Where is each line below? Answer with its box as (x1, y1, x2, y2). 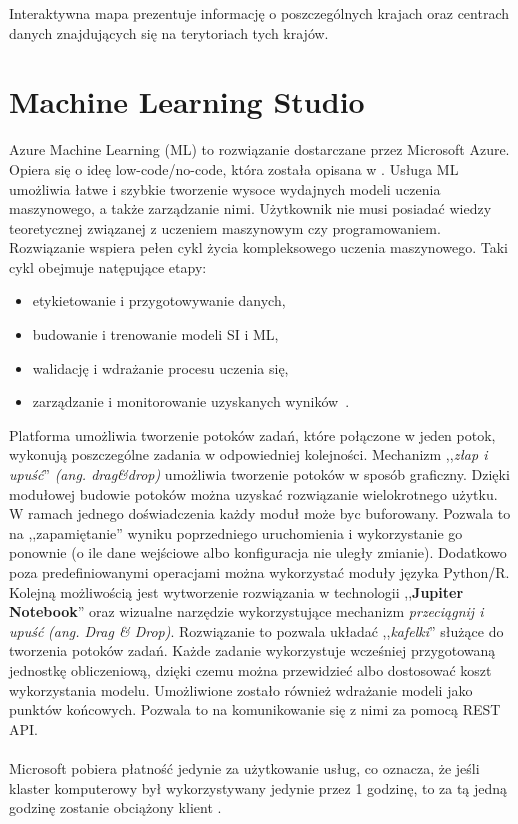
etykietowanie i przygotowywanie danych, (32, 290, 286, 311)
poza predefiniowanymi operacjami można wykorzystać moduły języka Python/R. (9, 562, 510, 582)
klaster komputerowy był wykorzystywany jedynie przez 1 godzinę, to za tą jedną (9, 777, 508, 798)
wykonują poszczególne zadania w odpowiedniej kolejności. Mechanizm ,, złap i (9, 444, 488, 465)
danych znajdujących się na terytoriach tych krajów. (9, 22, 329, 43)
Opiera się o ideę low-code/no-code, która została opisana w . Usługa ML (9, 158, 459, 179)
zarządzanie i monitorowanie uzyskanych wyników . (32, 391, 350, 412)
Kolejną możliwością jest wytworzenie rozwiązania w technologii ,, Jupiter (9, 581, 464, 602)
